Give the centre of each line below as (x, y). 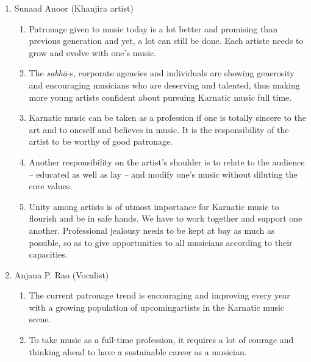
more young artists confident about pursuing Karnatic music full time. (160, 97)
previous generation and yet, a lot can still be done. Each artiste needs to (166, 41)
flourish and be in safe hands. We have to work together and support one (166, 218)
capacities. (48, 254)
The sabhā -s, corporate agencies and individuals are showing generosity (162, 73)
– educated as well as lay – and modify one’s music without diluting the (163, 174)
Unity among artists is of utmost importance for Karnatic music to (154, 206)
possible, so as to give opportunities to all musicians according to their (161, 242)
